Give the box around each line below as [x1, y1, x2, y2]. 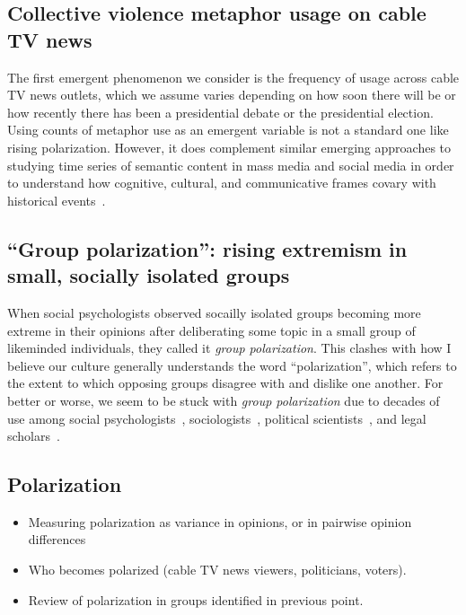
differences [28, 530, 86, 549]
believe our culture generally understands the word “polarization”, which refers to [7, 356, 457, 374]
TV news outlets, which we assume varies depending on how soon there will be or [7, 85, 456, 104]
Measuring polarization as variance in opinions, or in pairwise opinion [28, 512, 412, 531]
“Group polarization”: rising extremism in [7, 234, 408, 262]
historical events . [7, 190, 106, 209]
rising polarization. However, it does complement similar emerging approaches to [7, 137, 452, 156]
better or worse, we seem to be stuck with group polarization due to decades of [7, 391, 440, 409]
